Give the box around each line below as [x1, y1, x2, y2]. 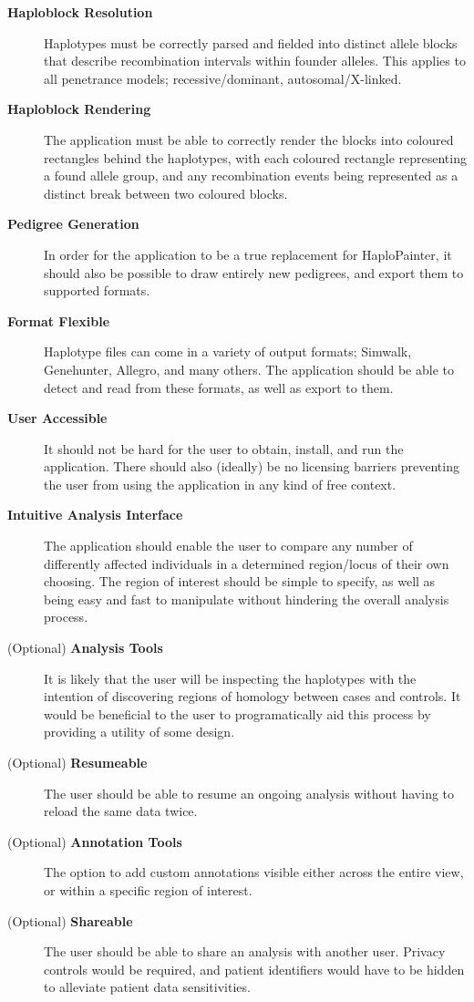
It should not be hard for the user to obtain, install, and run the [44, 439, 404, 458]
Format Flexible [7, 311, 110, 330]
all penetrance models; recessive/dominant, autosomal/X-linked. [44, 68, 402, 88]
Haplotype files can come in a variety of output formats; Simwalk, [44, 342, 412, 361]
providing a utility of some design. [44, 722, 235, 741]
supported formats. [44, 281, 150, 300]
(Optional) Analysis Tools [7, 638, 163, 657]
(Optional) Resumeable [7, 753, 148, 771]
